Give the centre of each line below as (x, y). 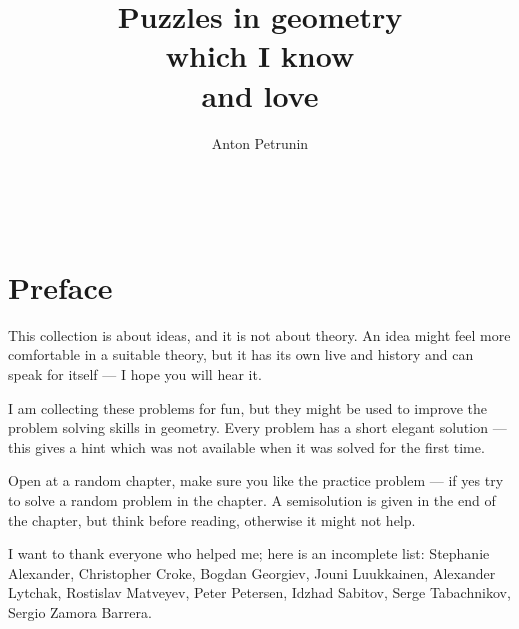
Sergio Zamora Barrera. (80, 611)
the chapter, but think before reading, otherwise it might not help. (212, 519)
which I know (260, 55)
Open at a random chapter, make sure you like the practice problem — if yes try (256, 480)
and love (260, 94)
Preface (60, 286)
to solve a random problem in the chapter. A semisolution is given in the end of (252, 499)
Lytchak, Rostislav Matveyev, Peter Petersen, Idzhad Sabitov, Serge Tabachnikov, (259, 592)
